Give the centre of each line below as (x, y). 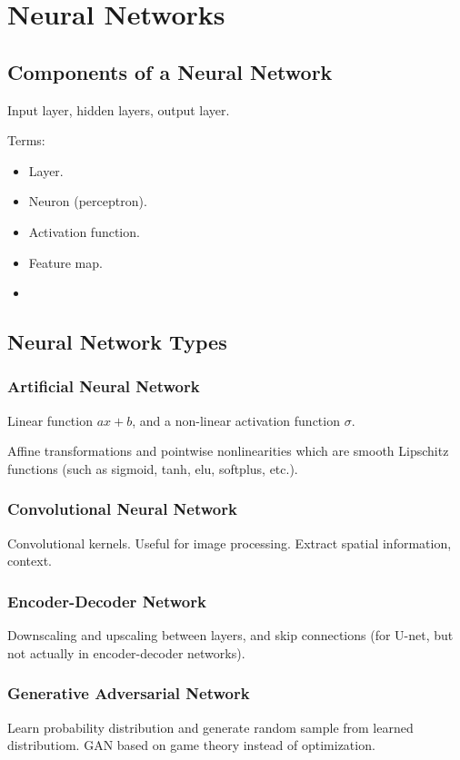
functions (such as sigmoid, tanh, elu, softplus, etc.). (153, 468)
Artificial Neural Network (104, 386)
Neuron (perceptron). (88, 201)
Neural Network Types (117, 342)
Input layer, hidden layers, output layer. (119, 109)
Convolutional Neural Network (122, 509)
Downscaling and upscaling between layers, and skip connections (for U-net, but (230, 635)
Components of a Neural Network (170, 71)
